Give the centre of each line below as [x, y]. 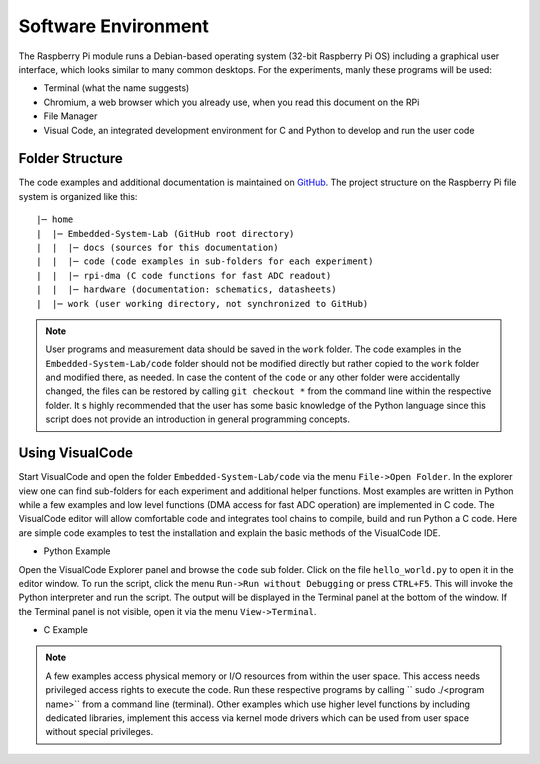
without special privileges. [99, 732]
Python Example [77, 551]
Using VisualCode [76, 453]
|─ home [55, 219]
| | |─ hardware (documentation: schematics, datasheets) [186, 289]
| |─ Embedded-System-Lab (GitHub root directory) [165, 233]
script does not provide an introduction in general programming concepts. [197, 419]
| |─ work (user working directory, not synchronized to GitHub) [202, 303]
